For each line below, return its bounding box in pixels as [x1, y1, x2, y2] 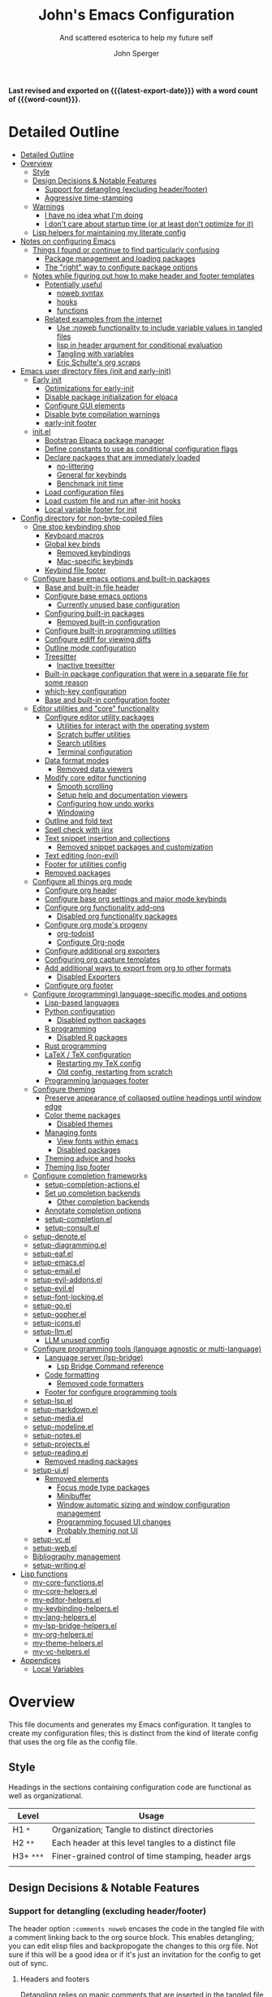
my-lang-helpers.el [32, 1612, 97, 1622]
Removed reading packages [44, 1456, 139, 1466]
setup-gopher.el [32, 1309, 87, 1319]
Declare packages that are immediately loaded [44, 452, 201, 462]
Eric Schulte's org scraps [56, 357, 140, 367]
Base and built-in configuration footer [44, 695, 171, 704]
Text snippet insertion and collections [44, 833, 171, 843]
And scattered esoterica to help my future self [59, 33, 214, 42]
